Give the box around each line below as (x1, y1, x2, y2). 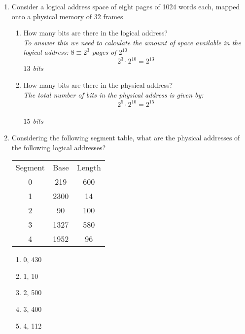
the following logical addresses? (11, 142, 106, 152)
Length (76, 162, 101, 173)
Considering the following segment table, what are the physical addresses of (11, 132, 240, 142)
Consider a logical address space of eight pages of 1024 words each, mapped (11, 1, 240, 11)
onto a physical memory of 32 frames (11, 11, 123, 21)
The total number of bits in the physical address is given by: (23, 89, 204, 100)
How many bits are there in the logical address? (23, 28, 168, 38)
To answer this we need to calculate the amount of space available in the (23, 37, 241, 47)
